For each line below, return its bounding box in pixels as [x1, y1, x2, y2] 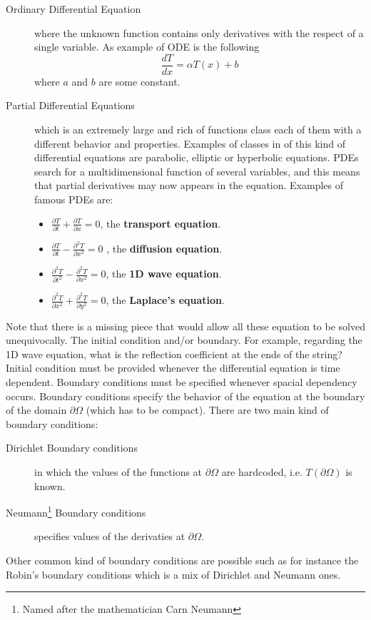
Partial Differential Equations [6, 98, 135, 113]
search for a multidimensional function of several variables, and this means [34, 163, 360, 178]
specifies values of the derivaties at [34, 529, 185, 544]
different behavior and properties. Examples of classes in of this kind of [34, 136, 346, 151]
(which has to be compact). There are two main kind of [86, 402, 329, 417]
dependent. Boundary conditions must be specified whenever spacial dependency [6, 375, 357, 390]
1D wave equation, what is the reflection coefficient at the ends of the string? [6, 346, 342, 361]
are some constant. [98, 73, 181, 88]
